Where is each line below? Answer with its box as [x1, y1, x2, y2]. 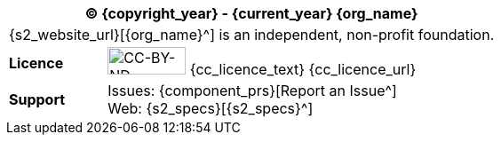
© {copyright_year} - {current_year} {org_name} [84, 4, 418, 22]
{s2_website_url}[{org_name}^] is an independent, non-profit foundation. [9, 26, 495, 43]
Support [9, 91, 66, 108]
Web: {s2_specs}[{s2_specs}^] [107, 99, 314, 117]
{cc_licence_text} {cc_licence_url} [189, 60, 417, 78]
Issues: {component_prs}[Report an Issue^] [107, 82, 397, 99]
